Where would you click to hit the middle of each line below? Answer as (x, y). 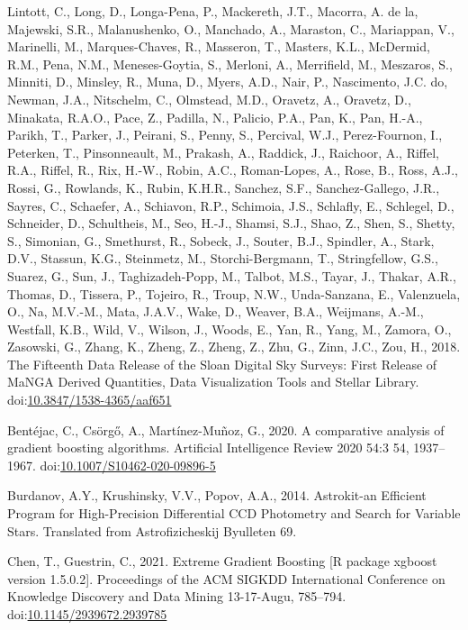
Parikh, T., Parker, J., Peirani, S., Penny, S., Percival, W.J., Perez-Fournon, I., (225, 135)
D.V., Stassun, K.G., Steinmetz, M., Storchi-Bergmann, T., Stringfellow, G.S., (223, 258)
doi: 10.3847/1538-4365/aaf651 (90, 400)
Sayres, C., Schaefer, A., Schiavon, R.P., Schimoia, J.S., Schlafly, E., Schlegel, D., (231, 205)
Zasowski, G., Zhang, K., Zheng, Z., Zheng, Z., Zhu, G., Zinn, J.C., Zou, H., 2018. (234, 347)
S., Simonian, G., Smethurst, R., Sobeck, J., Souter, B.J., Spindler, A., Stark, (221, 240)
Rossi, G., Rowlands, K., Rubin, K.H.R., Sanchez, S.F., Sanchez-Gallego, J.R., (224, 187)
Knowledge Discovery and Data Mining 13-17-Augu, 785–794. (177, 596)
